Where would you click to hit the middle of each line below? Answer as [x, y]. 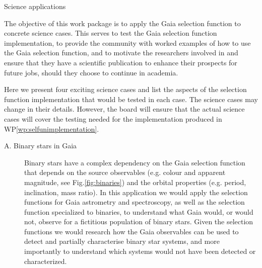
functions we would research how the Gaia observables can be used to [132, 231]
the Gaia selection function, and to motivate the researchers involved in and [121, 53]
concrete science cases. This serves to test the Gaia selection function [111, 33]
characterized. [46, 261]
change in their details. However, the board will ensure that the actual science [124, 109]
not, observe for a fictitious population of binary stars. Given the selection [139, 221]
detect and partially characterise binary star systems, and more [122, 241]
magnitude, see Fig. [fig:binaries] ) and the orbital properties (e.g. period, [135, 182]
